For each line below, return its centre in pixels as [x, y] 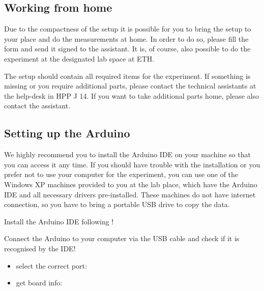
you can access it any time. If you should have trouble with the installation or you [132, 164]
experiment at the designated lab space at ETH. [79, 58]
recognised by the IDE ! [40, 248]
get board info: [39, 283]
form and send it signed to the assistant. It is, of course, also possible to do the [127, 49]
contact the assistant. [37, 106]
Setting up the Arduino [67, 133]
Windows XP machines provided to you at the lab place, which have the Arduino [131, 184]
